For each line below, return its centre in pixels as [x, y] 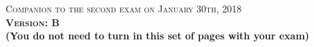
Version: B [33, 22]
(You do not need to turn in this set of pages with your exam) [158, 36]
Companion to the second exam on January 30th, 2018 [124, 8]
